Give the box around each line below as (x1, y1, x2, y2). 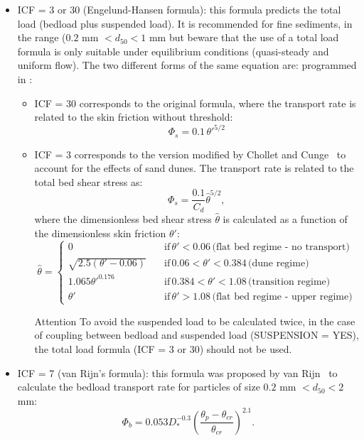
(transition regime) (248, 276, 331, 287)
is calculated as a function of (223, 212, 348, 226)
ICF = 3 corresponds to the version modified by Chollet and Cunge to (34, 146, 346, 161)
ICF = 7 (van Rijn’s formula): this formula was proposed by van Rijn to (17, 365, 338, 380)
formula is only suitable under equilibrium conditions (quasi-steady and (17, 43, 329, 58)
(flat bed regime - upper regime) (212, 291, 353, 302)
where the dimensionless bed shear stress (34, 212, 212, 226)
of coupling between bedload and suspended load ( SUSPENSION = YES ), (34, 327, 359, 342)
